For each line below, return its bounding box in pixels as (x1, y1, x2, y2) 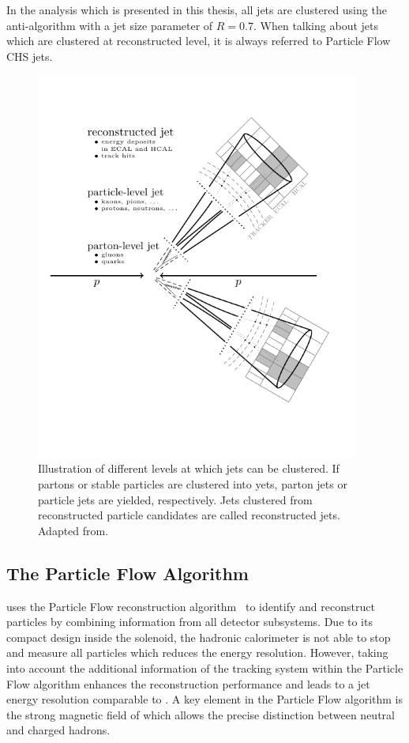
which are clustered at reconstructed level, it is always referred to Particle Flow (6, 32, 391, 49)
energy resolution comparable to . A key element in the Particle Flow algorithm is (6, 691, 403, 707)
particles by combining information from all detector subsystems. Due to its (6, 613, 373, 630)
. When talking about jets (253, 17, 378, 33)
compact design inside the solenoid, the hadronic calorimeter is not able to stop (6, 628, 391, 645)
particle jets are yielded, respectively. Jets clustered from (38, 491, 313, 507)
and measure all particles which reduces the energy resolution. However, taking (6, 644, 388, 661)
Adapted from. (38, 522, 109, 538)
